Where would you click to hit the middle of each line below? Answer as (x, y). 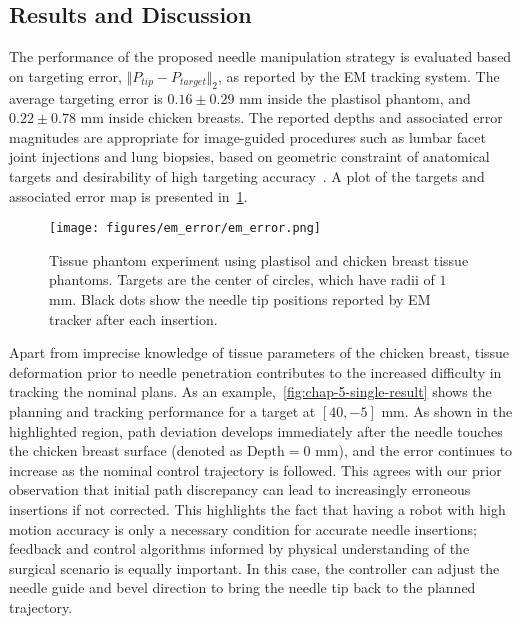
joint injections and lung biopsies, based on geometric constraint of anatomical (249, 156)
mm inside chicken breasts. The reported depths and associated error (291, 117)
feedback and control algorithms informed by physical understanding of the (239, 548)
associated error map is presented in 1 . (128, 195)
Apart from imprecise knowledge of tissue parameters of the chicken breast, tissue (259, 352)
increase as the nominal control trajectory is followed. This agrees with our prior (255, 469)
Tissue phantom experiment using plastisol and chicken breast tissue (259, 259)
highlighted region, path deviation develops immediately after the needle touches (256, 430)
